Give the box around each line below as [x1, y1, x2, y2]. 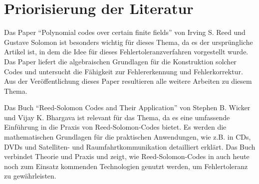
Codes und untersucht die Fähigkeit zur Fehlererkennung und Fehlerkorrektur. [4, 66, 243, 76]
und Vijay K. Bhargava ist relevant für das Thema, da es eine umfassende [4, 112, 230, 122]
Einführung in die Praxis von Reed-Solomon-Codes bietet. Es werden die [4, 122, 227, 132]
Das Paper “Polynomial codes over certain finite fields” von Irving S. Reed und [4, 27, 246, 37]
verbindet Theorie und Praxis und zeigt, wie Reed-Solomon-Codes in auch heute [4, 151, 250, 162]
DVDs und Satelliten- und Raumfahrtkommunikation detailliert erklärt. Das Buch [4, 141, 256, 152]
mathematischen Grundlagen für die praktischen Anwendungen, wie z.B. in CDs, [4, 132, 251, 142]
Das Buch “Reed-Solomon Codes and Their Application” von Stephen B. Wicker [4, 102, 251, 113]
